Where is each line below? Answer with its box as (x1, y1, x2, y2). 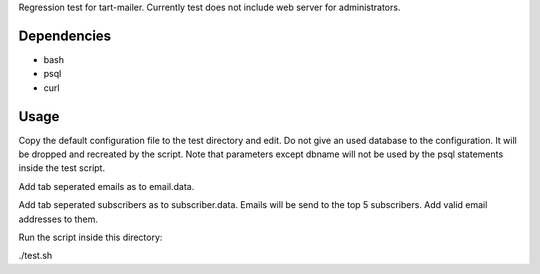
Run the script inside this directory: (18, 231, 163, 243)
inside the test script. (18, 162, 105, 174)
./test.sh (18, 250, 53, 262)
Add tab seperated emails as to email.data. (18, 180, 195, 192)
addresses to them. (18, 213, 99, 225)
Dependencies (18, 27, 112, 44)
